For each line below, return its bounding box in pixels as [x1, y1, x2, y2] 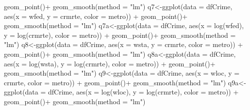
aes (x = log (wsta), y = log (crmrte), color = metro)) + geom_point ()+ [4, 58, 216, 68]
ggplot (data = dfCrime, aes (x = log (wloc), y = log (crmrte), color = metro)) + [4, 87, 239, 97]
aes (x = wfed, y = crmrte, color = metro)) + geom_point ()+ [4, 11, 188, 21]
